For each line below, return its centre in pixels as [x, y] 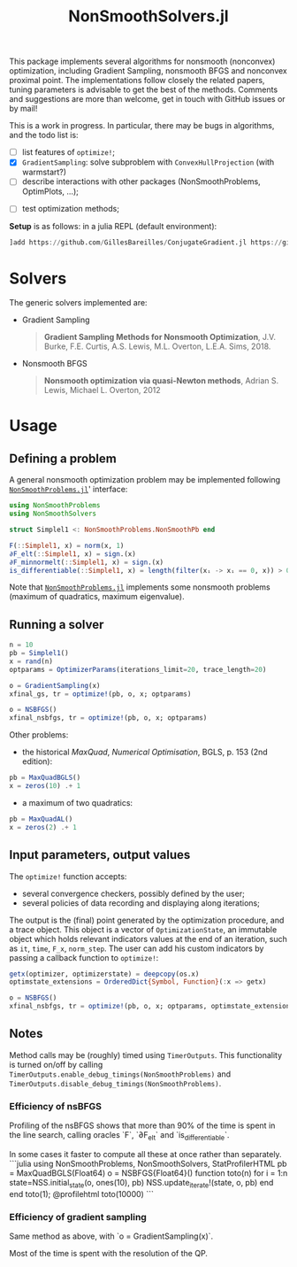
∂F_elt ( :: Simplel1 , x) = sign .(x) [73, 554]
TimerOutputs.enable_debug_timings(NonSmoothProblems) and [120, 1074]
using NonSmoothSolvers [53, 514]
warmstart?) [44, 172]
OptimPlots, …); [50, 191]
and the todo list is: [44, 135]
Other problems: [39, 735]
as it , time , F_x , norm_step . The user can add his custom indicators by [137, 948]
